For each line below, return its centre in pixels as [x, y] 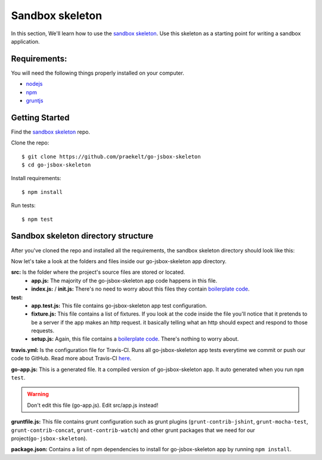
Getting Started [40, 117]
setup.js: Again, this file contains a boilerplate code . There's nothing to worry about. [135, 339]
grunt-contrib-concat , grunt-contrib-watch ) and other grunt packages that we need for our [133, 430]
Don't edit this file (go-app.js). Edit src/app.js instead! [93, 405]
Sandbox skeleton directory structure [82, 236]
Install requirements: [36, 178]
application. [25, 41]
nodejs [34, 84]
